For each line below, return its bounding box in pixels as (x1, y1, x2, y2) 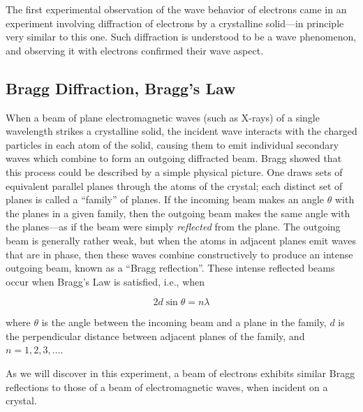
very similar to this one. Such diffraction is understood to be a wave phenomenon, (6, 29, 357, 44)
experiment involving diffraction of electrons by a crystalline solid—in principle (6, 15, 344, 30)
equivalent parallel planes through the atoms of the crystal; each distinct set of (6, 178, 343, 193)
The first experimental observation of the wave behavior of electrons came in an (6, 2, 347, 16)
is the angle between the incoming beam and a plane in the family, (41, 315, 327, 330)
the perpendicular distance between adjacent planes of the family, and (6, 328, 305, 343)
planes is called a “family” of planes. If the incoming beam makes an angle (6, 192, 325, 207)
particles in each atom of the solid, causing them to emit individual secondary (6, 137, 339, 152)
